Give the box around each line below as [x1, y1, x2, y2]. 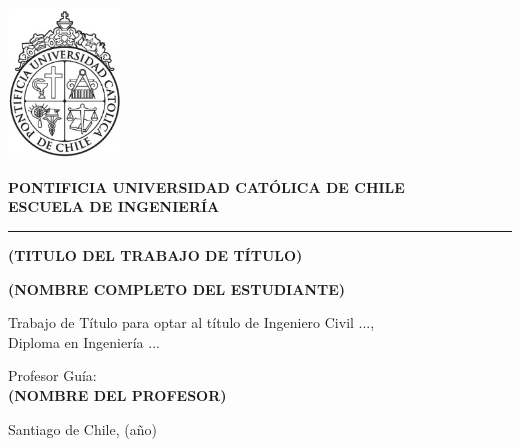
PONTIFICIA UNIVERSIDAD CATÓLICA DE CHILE [8, 176, 405, 197]
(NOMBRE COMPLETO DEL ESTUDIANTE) [8, 278, 346, 299]
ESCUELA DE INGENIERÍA [8, 196, 220, 217]
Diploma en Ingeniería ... [8, 331, 160, 352]
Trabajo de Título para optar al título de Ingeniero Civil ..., [8, 312, 375, 333]
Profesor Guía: [8, 365, 97, 386]
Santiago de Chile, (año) [8, 418, 157, 439]
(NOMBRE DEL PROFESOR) [8, 384, 227, 405]
